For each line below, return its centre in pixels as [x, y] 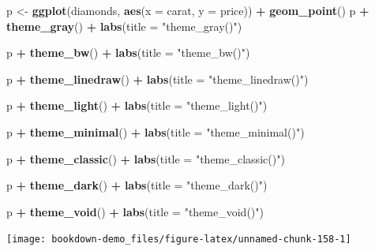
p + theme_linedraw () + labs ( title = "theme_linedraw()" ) [157, 79]
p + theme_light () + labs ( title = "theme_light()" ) [137, 105]
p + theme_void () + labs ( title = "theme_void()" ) [135, 211]
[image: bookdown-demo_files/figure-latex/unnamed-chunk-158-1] [179, 240]
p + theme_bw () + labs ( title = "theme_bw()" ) [128, 52]
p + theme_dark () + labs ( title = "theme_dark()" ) [137, 185]
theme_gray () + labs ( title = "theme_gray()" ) [124, 26]
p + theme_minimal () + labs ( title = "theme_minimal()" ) [156, 131]
